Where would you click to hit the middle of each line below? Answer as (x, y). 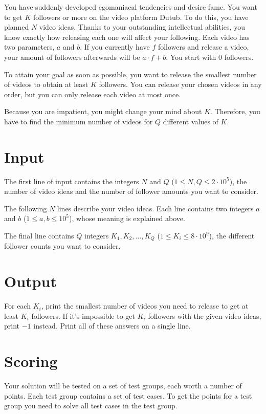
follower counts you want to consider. (62, 246)
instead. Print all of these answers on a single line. (112, 326)
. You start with (191, 57)
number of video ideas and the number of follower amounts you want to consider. (131, 191)
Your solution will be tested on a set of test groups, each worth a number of (123, 386)
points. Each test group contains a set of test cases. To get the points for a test (128, 395)
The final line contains (39, 236)
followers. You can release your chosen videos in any (180, 84)
